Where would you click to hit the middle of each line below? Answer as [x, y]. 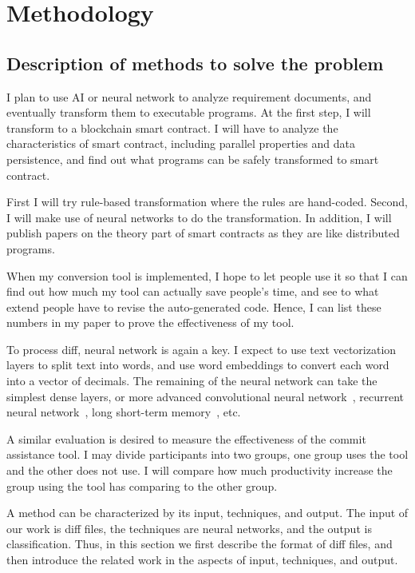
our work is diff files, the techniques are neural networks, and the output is [189, 528]
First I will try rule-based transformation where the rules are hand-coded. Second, [207, 202]
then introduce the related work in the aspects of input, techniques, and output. [202, 560]
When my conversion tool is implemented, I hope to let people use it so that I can [207, 275]
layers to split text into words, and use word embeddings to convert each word [198, 365]
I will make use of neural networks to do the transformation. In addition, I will [199, 217]
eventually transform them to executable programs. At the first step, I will [189, 112]
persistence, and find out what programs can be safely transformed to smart [193, 159]
